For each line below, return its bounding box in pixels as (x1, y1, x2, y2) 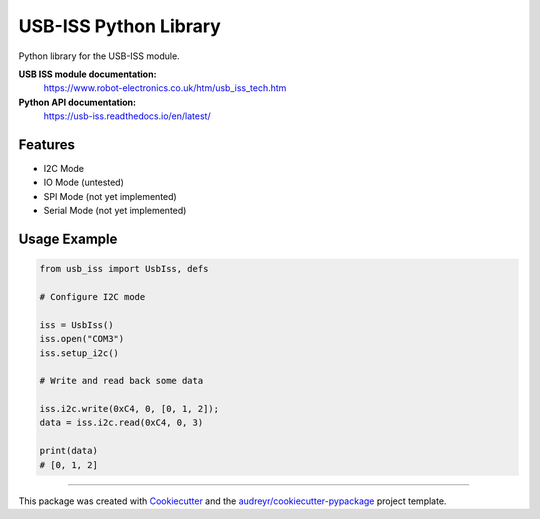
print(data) (39, 445, 99, 457)
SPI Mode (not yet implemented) (43, 190, 177, 202)
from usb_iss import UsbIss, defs (39, 263, 209, 275)
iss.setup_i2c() (39, 347, 120, 359)
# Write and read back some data (39, 375, 204, 387)
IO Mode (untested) (43, 176, 125, 189)
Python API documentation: (18, 96, 137, 108)
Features (18, 136, 75, 153)
